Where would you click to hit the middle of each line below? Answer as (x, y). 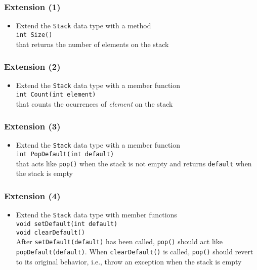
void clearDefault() (50, 232)
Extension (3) (32, 126)
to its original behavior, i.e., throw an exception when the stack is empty (129, 261)
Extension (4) (32, 195)
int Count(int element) (56, 95)
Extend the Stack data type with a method (83, 26)
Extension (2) (32, 66)
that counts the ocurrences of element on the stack (94, 103)
